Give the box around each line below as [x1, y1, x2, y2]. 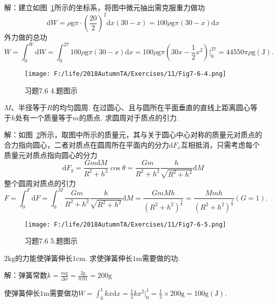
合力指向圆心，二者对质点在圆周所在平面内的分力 [4, 139, 169, 150]
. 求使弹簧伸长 [85, 252, 133, 263]
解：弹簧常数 [4, 270, 47, 280]
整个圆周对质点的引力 [4, 177, 76, 188]
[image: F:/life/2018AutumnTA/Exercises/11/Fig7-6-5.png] [25, 220, 226, 228]
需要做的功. [142, 252, 180, 263]
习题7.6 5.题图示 [25, 235, 78, 246]
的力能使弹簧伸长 [15, 252, 73, 263]
